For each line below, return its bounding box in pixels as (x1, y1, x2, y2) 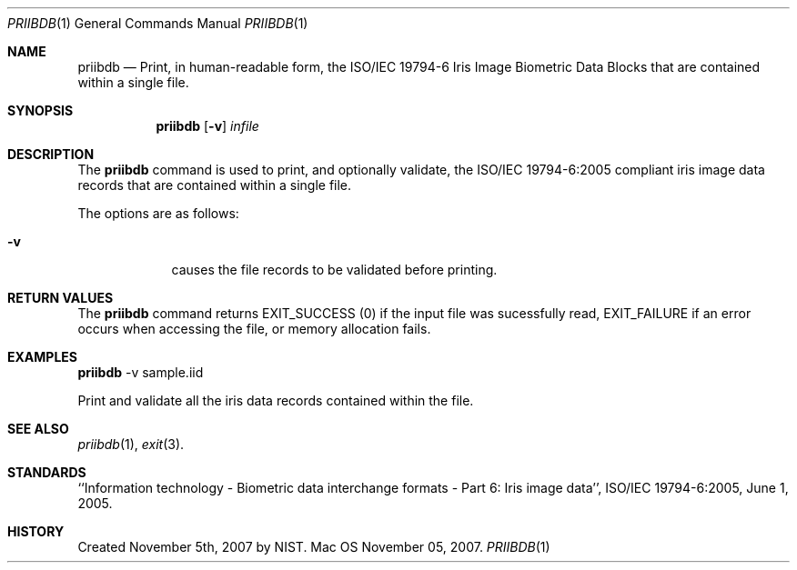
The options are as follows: (77, 205, 239, 221)
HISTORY (7, 524, 65, 539)
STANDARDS (7, 465, 86, 480)
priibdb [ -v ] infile (156, 118, 259, 134)
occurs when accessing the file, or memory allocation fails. (77, 321, 431, 336)
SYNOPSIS (7, 103, 74, 118)
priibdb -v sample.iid (77, 365, 204, 380)
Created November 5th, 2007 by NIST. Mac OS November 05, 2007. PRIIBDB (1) (77, 539, 550, 555)
